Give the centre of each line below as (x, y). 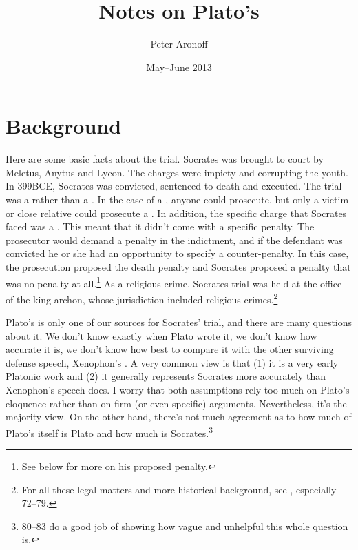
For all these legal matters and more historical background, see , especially (179, 489)
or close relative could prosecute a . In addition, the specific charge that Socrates (176, 213)
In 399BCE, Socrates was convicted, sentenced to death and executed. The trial (174, 186)
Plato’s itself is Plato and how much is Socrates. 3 (109, 431)
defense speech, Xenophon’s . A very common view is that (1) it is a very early (172, 362)
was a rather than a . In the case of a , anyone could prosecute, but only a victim (177, 200)
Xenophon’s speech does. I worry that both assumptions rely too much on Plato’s (178, 390)
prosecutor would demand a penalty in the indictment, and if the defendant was (174, 240)
